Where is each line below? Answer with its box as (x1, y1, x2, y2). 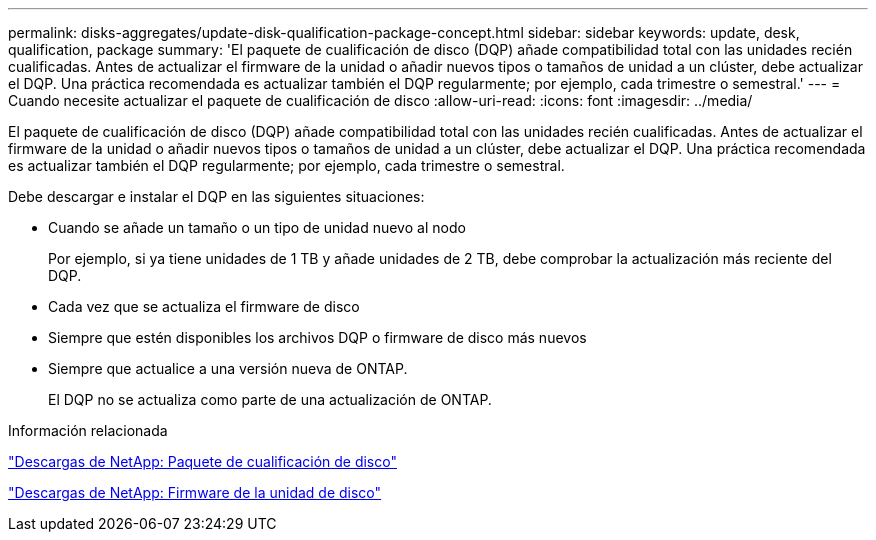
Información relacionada (8, 422, 168, 439)
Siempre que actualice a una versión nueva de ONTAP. (48, 360, 408, 377)
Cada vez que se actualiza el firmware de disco (48, 298, 360, 315)
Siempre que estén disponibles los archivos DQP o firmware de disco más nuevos (48, 329, 587, 346)
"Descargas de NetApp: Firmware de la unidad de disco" (8, 484, 382, 501)
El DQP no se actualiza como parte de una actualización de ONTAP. (48, 391, 492, 408)
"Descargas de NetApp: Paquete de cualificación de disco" (8, 453, 397, 470)
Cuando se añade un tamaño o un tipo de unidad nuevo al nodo (48, 219, 466, 236)
